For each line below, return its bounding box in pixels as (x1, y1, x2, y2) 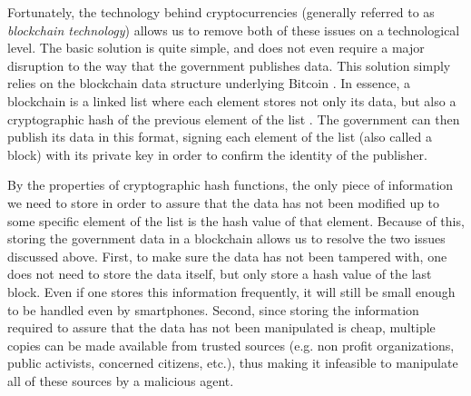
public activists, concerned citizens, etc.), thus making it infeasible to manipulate (7, 353, 458, 372)
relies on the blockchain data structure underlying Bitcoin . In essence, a (7, 74, 410, 93)
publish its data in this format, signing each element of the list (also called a (7, 127, 432, 146)
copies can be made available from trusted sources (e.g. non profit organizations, (7, 335, 455, 354)
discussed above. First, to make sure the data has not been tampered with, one (7, 246, 447, 265)
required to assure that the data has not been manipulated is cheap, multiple (7, 318, 436, 337)
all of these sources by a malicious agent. (7, 371, 234, 390)
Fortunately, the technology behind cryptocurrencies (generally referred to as (7, 3, 435, 21)
